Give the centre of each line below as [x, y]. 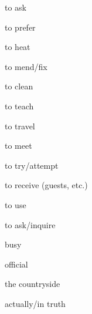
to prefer [20, 27]
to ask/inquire [30, 224]
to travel [20, 126]
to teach [19, 106]
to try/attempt [32, 165]
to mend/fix [26, 66]
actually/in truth [35, 303]
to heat [18, 47]
